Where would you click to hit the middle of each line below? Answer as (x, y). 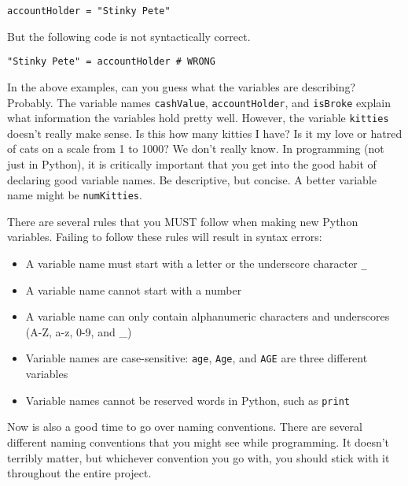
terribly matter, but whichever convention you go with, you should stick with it (198, 457)
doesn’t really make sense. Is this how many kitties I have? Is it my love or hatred (205, 133)
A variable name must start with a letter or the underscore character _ (196, 263)
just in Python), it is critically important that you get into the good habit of (192, 164)
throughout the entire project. (79, 473)
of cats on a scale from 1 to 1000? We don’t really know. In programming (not (196, 148)
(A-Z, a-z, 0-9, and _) (79, 331)
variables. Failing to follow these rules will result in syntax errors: (165, 237)
